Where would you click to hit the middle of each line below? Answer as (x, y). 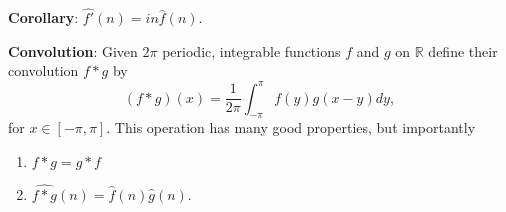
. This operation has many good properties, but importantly (291, 127)
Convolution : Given (73, 50)
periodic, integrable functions (251, 50)
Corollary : (43, 17)
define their (463, 50)
